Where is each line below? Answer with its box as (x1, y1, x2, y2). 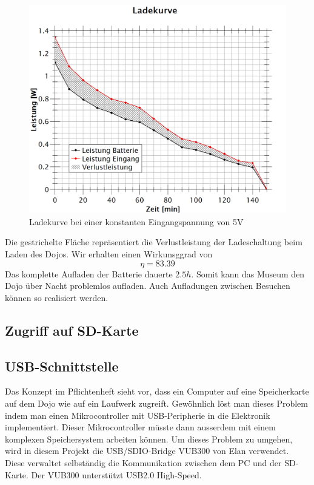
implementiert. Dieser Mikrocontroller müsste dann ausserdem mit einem (5, 421, 276, 433)
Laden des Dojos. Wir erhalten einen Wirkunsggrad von (5, 248, 213, 260)
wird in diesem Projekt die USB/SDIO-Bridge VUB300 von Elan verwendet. (5, 444, 289, 457)
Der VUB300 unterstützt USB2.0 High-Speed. (31, 468, 202, 481)
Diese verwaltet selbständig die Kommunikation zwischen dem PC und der (5, 456, 282, 469)
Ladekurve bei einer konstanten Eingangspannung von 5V (29, 215, 244, 228)
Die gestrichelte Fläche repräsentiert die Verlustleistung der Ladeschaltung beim (5, 236, 302, 248)
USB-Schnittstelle (5, 356, 119, 375)
